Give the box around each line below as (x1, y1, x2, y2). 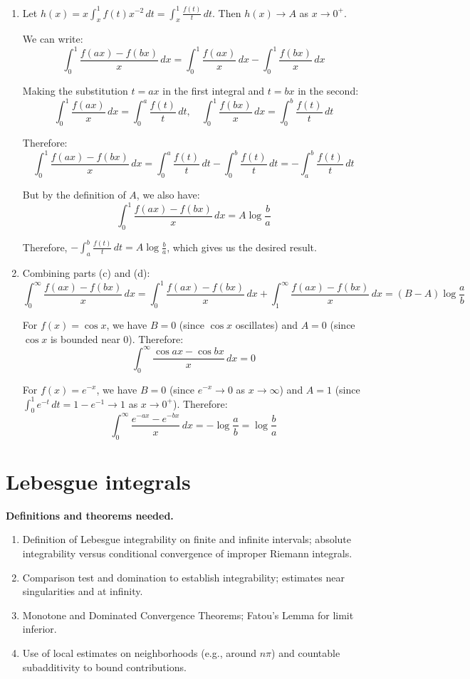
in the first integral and (162, 83, 265, 98)
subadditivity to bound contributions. (22, 659, 187, 674)
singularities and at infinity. (22, 584, 143, 599)
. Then (212, 5, 241, 20)
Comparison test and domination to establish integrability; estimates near (22, 569, 345, 584)
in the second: (298, 83, 359, 98)
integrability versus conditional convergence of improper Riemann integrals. (22, 546, 352, 561)
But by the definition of (22, 186, 126, 201)
